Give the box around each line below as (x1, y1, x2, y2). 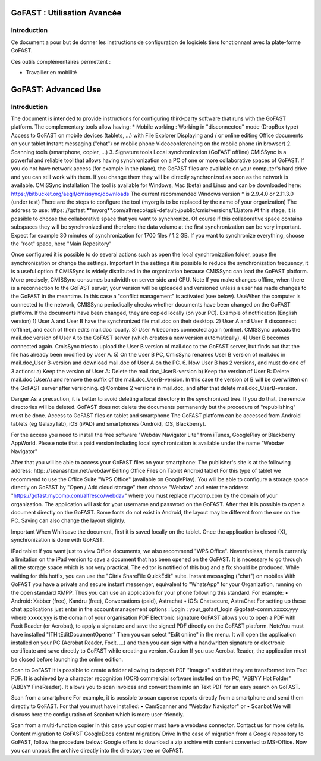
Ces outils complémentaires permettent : (11, 58, 111, 65)
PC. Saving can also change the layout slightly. (11, 517, 126, 524)
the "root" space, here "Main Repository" (11, 240, 112, 247)
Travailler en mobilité (26, 68, 77, 76)
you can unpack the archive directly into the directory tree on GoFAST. (11, 747, 184, 754)
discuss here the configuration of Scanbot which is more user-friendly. (11, 711, 184, 718)
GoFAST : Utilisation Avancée (11, 8, 122, 18)
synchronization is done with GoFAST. (11, 537, 104, 544)
